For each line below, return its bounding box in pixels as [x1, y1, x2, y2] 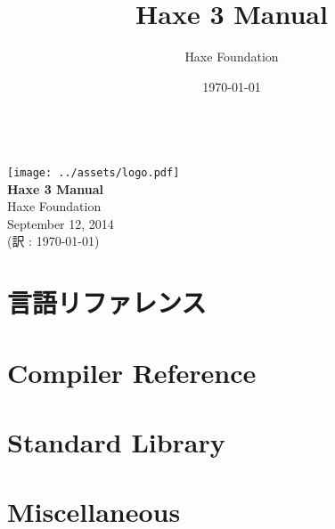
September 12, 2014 [7, 214, 114, 232]
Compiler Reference [7, 354, 257, 390]
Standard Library [7, 423, 225, 460]
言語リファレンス [7, 284, 207, 321]
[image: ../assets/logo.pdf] [7, 166, 180, 179]
